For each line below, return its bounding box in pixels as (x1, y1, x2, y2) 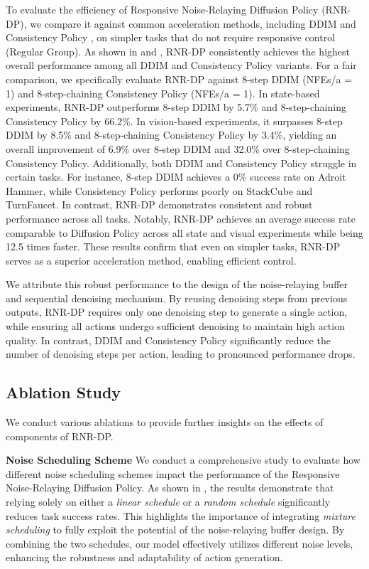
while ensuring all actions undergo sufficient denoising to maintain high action (6, 319, 345, 334)
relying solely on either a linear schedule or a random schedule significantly (6, 494, 331, 509)
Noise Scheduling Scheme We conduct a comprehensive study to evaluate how (6, 452, 360, 467)
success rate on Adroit (250, 169, 346, 184)
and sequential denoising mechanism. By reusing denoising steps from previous (6, 290, 348, 305)
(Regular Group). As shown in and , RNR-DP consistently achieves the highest (6, 43, 350, 58)
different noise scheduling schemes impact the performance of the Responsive (6, 466, 340, 481)
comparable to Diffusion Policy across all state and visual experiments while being (6, 225, 363, 240)
